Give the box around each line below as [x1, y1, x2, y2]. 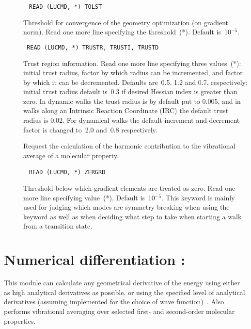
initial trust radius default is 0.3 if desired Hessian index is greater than [23, 86, 237, 97]
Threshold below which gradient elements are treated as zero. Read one [23, 183, 235, 193]
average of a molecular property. [23, 150, 119, 160]
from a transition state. [23, 221, 93, 231]
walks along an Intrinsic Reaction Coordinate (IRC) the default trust [23, 105, 229, 115]
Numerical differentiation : [4, 249, 186, 269]
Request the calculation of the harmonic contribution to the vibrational [23, 141, 235, 151]
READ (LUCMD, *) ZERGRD [29, 169, 106, 176]
